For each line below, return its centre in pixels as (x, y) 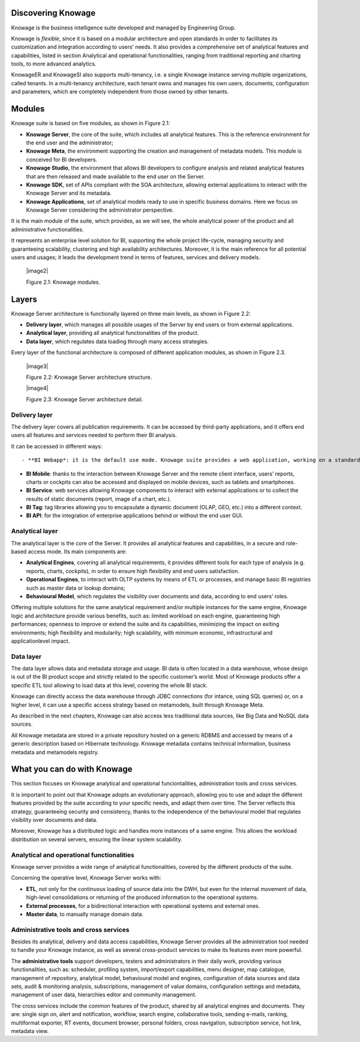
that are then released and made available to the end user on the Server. (115, 176)
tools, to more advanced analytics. (54, 64)
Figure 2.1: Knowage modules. (63, 282)
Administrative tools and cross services (70, 930)
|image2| (37, 271)
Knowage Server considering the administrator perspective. (100, 210)
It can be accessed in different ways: (57, 446)
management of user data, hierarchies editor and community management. (104, 994)
